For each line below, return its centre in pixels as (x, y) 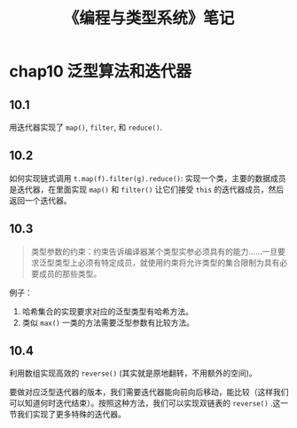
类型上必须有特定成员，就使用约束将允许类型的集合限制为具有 (167, 262)
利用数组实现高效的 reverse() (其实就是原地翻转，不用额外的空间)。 (133, 373)
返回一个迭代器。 (40, 200)
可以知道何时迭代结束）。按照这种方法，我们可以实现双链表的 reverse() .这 (145, 403)
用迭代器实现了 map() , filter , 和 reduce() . (86, 127)
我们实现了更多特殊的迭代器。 (71, 415)
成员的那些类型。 (70, 273)
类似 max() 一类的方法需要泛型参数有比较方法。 (108, 322)
